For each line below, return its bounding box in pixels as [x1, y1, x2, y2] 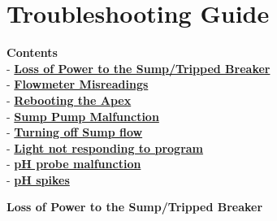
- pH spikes [6, 171, 70, 188]
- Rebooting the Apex [6, 91, 132, 108]
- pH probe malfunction [6, 155, 141, 172]
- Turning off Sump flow [6, 123, 143, 141]
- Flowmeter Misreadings [6, 76, 149, 93]
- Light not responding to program [6, 139, 204, 156]
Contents [6, 44, 58, 61]
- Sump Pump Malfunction [6, 107, 159, 124]
